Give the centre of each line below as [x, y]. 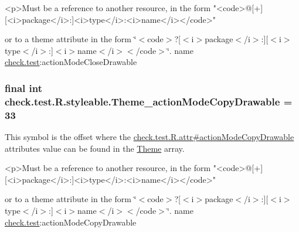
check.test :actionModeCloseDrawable [71, 62]
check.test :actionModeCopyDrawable [71, 222]
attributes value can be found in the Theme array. [95, 148]
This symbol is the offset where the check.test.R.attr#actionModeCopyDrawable [149, 137]
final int [23, 88]
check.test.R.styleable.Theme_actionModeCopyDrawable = [149, 101]
